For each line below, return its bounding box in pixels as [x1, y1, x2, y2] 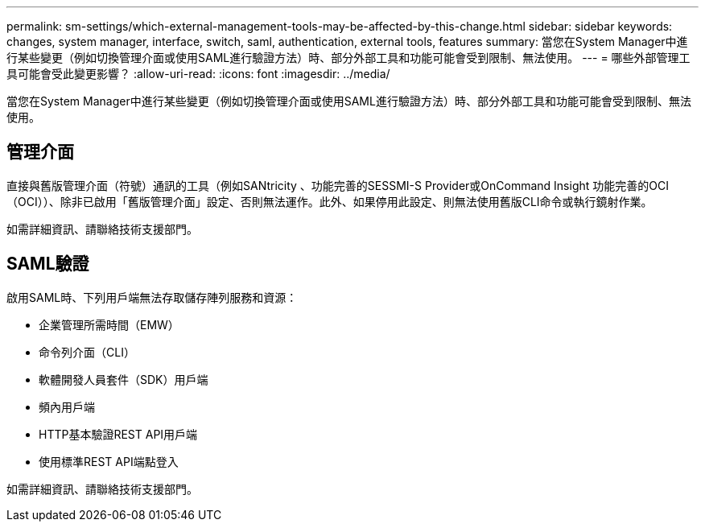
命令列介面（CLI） [39, 344, 135, 359]
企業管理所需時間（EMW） [39, 317, 179, 332]
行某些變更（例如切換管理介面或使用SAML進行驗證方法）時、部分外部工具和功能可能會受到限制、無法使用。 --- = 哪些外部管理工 [6, 51, 691, 64]
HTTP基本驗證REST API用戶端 [39, 427, 198, 441]
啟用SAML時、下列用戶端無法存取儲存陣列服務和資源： [6, 290, 298, 304]
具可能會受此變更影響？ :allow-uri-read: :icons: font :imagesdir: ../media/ [6, 67, 390, 80]
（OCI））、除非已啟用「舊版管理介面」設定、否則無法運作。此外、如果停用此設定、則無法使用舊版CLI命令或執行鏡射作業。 [6, 194, 653, 208]
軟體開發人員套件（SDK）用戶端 [39, 372, 208, 386]
